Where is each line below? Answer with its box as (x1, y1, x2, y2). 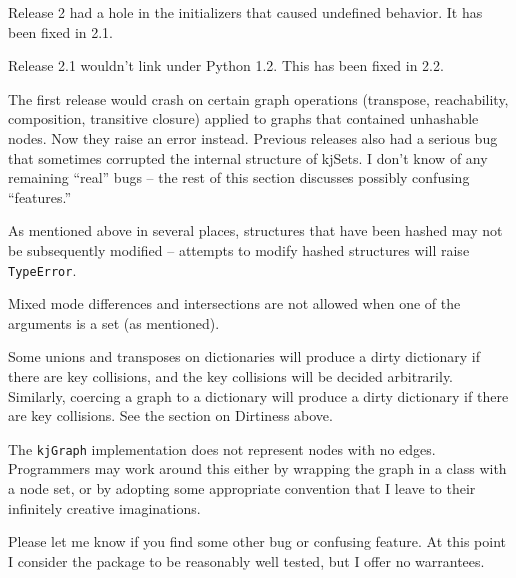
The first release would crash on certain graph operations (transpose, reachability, (8, 88, 509, 109)
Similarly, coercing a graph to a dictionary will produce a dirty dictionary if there (8, 385, 509, 406)
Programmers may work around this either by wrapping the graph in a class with (8, 458, 507, 479)
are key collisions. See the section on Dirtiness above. (8, 405, 333, 426)
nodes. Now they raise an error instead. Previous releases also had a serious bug (8, 127, 498, 148)
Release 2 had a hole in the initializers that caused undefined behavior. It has (8, 2, 483, 22)
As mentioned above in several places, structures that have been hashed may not (8, 220, 503, 241)
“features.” (8, 186, 72, 207)
